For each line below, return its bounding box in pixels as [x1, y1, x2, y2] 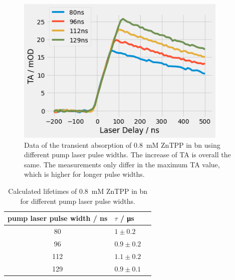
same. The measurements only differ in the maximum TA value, [24, 159, 220, 169]
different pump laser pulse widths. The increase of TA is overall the [24, 149, 231, 160]
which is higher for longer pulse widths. [24, 169, 145, 179]
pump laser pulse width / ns [8, 213, 108, 223]
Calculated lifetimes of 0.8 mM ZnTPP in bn [8, 185, 148, 196]
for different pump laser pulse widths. [20, 195, 135, 206]
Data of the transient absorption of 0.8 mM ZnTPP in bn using [24, 139, 220, 150]
